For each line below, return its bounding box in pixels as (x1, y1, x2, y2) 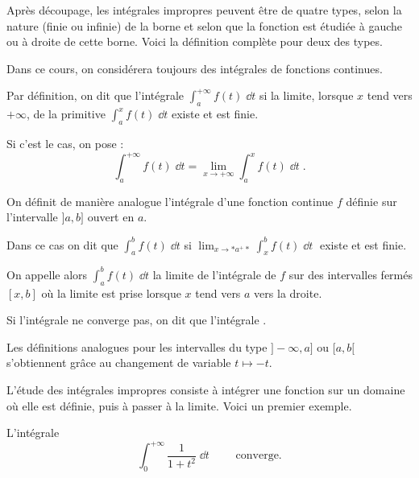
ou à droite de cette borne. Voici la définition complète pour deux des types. (6, 33, 383, 50)
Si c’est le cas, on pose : (6, 134, 124, 151)
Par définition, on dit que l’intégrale (6, 87, 185, 104)
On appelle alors (6, 266, 88, 282)
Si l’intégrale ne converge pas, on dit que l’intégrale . (6, 311, 267, 328)
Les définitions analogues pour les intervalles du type (6, 338, 268, 355)
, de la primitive (26, 105, 106, 122)
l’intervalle (6, 208, 58, 225)
